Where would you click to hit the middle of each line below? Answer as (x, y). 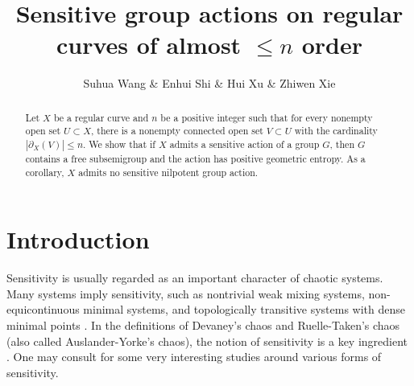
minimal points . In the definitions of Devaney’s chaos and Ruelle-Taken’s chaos (203, 325)
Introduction (78, 239)
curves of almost (149, 45)
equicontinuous (43, 309)
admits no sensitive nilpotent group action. (168, 172)
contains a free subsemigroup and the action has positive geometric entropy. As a (195, 159)
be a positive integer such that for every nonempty (267, 117)
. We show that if (119, 144)
